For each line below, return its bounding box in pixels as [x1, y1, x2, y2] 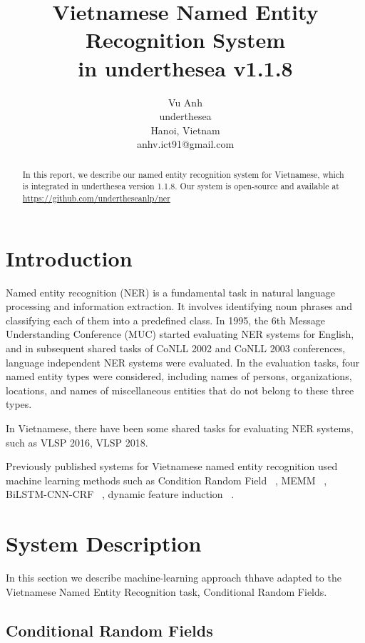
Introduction [6, 243, 133, 272]
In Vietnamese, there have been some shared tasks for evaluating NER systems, [6, 420, 354, 435]
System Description [6, 529, 202, 558]
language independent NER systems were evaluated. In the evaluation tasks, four [6, 354, 360, 369]
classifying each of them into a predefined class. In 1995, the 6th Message [6, 312, 326, 327]
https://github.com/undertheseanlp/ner [22, 191, 170, 204]
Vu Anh [168, 94, 202, 109]
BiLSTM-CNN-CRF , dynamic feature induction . [6, 487, 235, 502]
